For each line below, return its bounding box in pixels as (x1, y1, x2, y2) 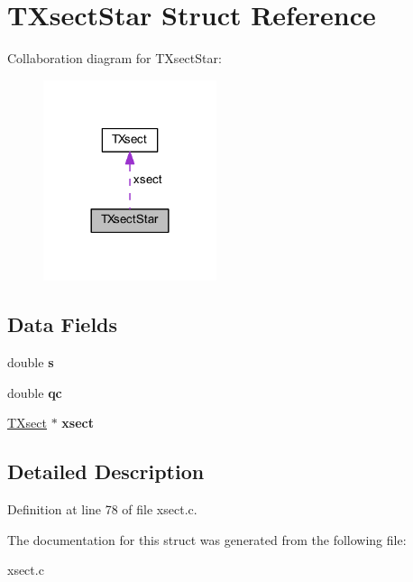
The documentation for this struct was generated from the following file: (7, 530, 407, 549)
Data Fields (7, 310, 118, 338)
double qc (7, 383, 62, 402)
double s (7, 353, 54, 372)
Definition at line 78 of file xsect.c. (7, 500, 197, 519)
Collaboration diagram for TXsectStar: (7, 49, 222, 68)
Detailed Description (7, 457, 205, 485)
